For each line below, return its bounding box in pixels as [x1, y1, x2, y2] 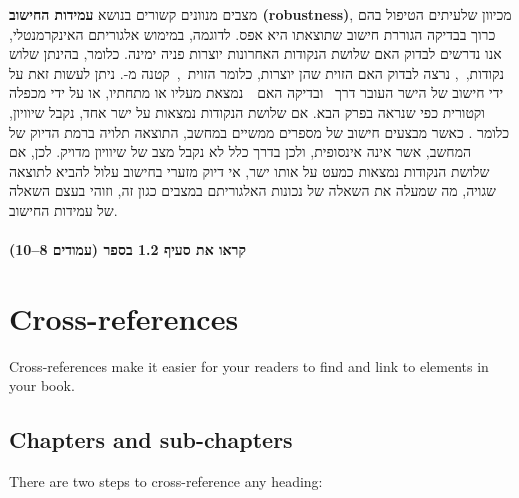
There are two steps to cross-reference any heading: [9, 471, 323, 492]
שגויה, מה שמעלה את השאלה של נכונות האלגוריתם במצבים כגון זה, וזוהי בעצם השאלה [9, 180, 496, 201]
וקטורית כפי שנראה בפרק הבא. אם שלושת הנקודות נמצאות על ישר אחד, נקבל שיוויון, [9, 101, 485, 122]
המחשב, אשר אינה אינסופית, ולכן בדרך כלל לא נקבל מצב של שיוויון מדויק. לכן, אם [9, 141, 472, 162]
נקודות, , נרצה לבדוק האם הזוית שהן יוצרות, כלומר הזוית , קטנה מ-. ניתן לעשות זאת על [9, 62, 505, 83]
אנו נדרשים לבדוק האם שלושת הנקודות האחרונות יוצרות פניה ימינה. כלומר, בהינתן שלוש [9, 43, 502, 64]
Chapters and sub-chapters [9, 424, 293, 455]
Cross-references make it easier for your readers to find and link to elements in [9, 355, 489, 376]
